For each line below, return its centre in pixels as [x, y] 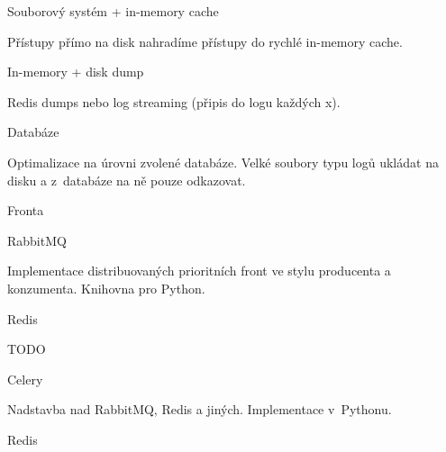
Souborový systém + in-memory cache [113, 11]
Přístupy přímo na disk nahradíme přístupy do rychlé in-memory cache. [205, 41]
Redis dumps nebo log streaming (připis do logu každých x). [174, 101]
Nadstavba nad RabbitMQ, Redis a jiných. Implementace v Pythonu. [200, 409]
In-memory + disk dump [76, 72]
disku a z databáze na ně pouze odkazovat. [127, 180]
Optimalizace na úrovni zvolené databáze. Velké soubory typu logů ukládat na [223, 162]
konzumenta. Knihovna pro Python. [106, 288]
